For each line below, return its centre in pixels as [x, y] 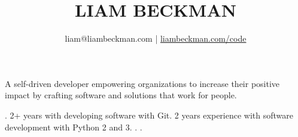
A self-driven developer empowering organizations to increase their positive [142, 83]
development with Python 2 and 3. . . [74, 127]
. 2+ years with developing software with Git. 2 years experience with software [149, 115]
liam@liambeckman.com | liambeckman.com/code [156, 38]
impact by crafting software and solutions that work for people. [121, 95]
